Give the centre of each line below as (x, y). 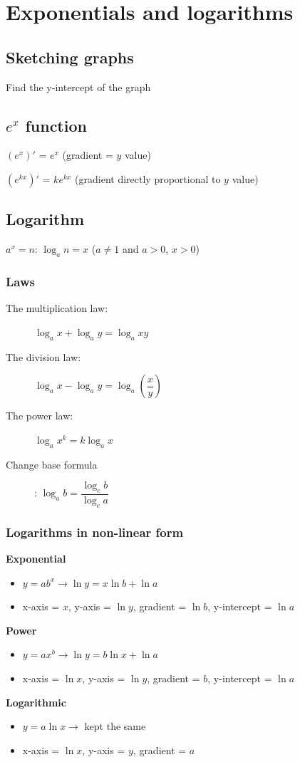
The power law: (40, 416)
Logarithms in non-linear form (95, 532)
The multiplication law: (57, 308)
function (56, 125)
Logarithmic (36, 702)
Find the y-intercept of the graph (78, 87)
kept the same (115, 726)
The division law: (43, 356)
